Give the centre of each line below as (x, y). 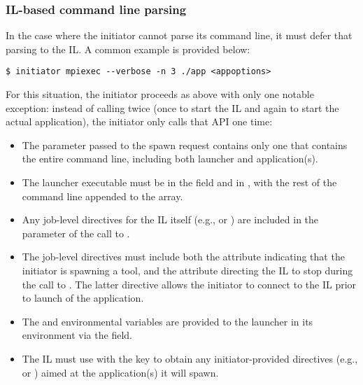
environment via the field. (77, 335)
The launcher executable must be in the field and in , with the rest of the (179, 182)
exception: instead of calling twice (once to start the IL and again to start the (172, 107)
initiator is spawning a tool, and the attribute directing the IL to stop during (187, 270)
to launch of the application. (83, 298)
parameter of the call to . (76, 233)
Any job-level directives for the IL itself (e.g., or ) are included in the (170, 219)
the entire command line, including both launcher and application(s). (170, 159)
